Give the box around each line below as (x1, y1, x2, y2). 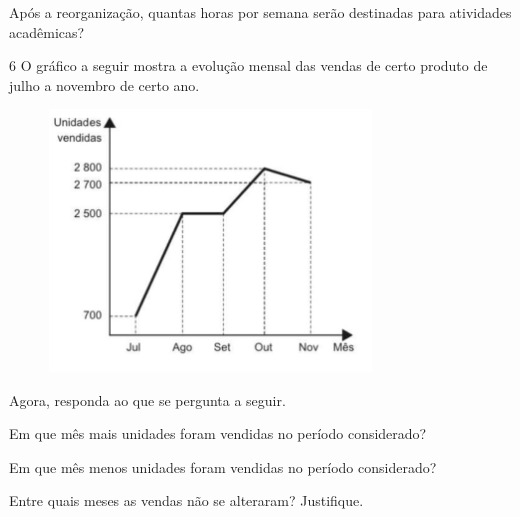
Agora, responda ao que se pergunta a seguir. (9, 389, 286, 410)
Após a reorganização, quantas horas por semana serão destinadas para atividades (9, 2, 512, 22)
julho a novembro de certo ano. (9, 74, 200, 95)
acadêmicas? (9, 21, 85, 42)
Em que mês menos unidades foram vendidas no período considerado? (9, 456, 437, 477)
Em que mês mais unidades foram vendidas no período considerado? (9, 423, 427, 444)
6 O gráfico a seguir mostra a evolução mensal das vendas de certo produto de (9, 55, 488, 76)
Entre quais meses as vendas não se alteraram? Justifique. (9, 490, 364, 511)
